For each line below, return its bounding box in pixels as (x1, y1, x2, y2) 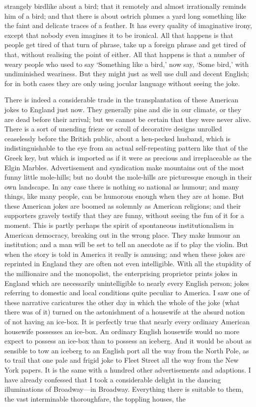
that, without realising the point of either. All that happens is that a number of (4, 49, 245, 59)
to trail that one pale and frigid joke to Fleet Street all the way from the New (4, 355, 239, 365)
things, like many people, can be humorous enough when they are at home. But (4, 191, 244, 201)
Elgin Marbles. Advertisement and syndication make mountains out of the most (4, 162, 244, 172)
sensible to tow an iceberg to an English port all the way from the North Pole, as (4, 345, 249, 355)
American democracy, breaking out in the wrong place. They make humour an (4, 229, 240, 240)
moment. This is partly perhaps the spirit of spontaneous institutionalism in (4, 220, 234, 230)
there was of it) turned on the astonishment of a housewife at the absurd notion (4, 307, 245, 317)
